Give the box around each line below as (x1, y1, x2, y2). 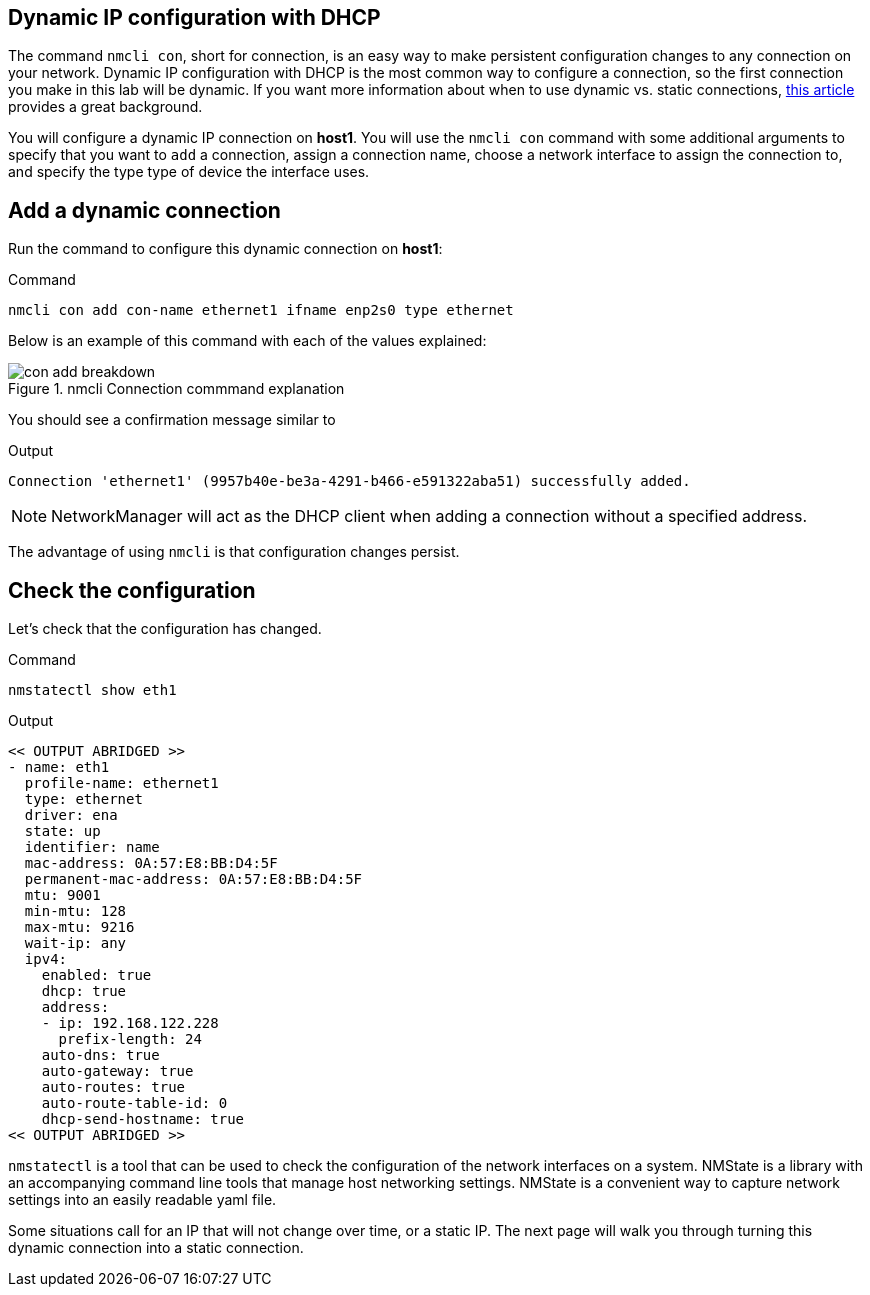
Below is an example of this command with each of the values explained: (8, 332, 487, 350)
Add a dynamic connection (8, 197, 281, 223)
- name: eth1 (8, 759, 110, 776)
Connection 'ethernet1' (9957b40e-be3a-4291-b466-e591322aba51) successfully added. (8, 473, 691, 490)
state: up (24, 823, 101, 840)
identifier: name (24, 839, 160, 856)
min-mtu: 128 (24, 903, 127, 920)
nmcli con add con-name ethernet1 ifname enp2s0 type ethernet (8, 302, 514, 319)
